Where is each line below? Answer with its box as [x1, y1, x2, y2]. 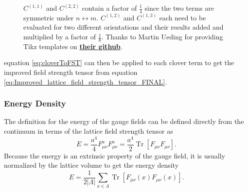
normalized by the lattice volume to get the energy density [4, 160, 179, 170]
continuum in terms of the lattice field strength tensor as [4, 126, 173, 136]
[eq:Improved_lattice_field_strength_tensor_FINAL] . [4, 76, 167, 87]
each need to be [159, 12, 206, 22]
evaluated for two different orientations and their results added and [23, 22, 224, 32]
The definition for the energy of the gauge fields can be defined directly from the [4, 116, 244, 126]
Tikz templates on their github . [23, 41, 123, 51]
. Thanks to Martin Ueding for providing [101, 32, 223, 42]
